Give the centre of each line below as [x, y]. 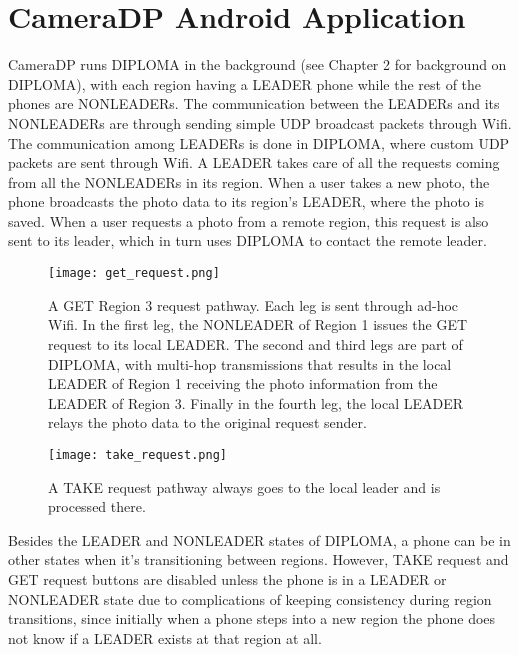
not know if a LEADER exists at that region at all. [165, 637]
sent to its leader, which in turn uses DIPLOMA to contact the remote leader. [247, 240]
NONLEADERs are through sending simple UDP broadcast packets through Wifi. [260, 122]
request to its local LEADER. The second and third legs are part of [255, 343]
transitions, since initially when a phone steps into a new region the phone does [252, 618]
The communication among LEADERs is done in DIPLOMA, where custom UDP [259, 142]
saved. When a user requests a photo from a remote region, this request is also [248, 220]
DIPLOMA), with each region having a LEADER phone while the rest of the [245, 83]
